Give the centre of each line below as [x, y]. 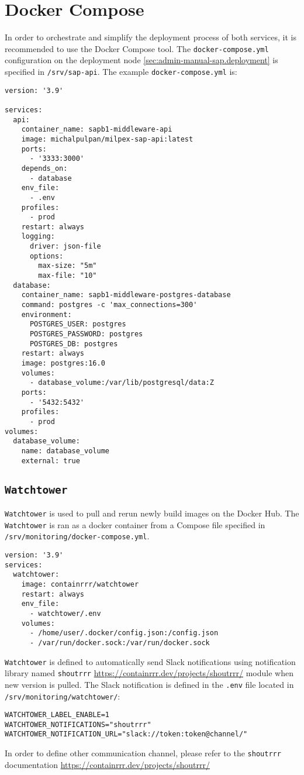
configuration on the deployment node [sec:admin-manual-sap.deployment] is [141, 60]
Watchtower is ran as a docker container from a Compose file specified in [135, 524]
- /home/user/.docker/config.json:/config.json [124, 633]
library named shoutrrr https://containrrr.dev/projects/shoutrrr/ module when [149, 673]
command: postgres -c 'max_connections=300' [109, 305]
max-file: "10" [68, 276]
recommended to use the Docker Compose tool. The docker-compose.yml [137, 48]
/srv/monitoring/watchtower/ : [63, 696]
